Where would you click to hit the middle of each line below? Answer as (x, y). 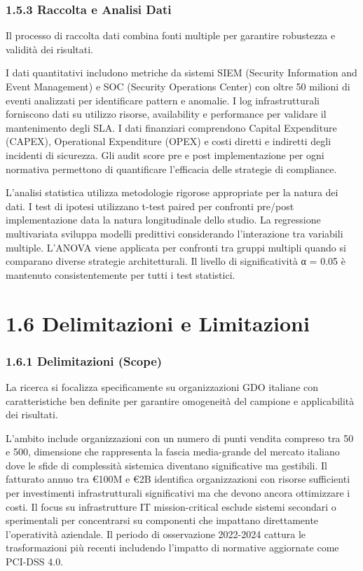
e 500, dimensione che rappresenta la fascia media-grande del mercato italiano (173, 452)
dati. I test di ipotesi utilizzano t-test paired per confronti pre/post (150, 206)
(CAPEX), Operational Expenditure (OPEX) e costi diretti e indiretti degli (169, 141)
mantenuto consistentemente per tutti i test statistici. (121, 274)
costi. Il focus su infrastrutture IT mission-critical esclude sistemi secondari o (171, 506)
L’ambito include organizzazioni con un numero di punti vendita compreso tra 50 (180, 438)
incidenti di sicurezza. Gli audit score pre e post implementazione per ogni (165, 154)
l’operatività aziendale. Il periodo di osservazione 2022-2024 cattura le (156, 534)
